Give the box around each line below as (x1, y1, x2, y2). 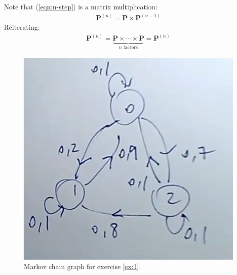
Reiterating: (4, 22, 40, 32)
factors (123, 45, 138, 50)
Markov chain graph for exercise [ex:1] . (24, 261, 141, 272)
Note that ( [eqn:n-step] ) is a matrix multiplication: (4, 1, 158, 11)
